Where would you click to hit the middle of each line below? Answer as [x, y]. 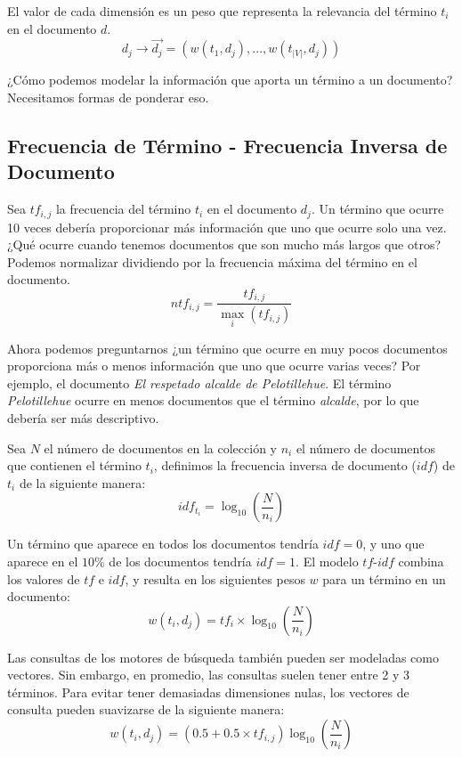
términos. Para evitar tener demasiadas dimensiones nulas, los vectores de [208, 692]
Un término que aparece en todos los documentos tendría [163, 544]
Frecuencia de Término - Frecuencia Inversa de [227, 145]
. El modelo [327, 561]
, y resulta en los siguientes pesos [215, 578]
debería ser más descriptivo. [83, 417]
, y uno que [393, 544]
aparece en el [43, 561]
